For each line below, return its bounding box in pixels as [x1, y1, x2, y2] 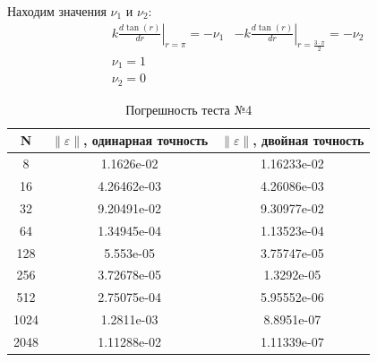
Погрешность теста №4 [125, 99, 253, 118]
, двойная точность [253, 131, 364, 150]
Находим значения [7, 2, 107, 20]
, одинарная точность [83, 131, 209, 150]
